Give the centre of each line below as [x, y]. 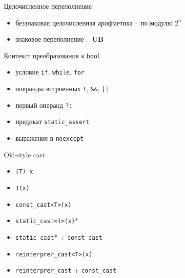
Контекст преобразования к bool [52, 55]
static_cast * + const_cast [59, 237]
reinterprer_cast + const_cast [66, 270]
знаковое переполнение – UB [59, 39]
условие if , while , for [50, 72]
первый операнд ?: [44, 105]
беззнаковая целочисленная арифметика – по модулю [94, 22]
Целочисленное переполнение [48, 6]
